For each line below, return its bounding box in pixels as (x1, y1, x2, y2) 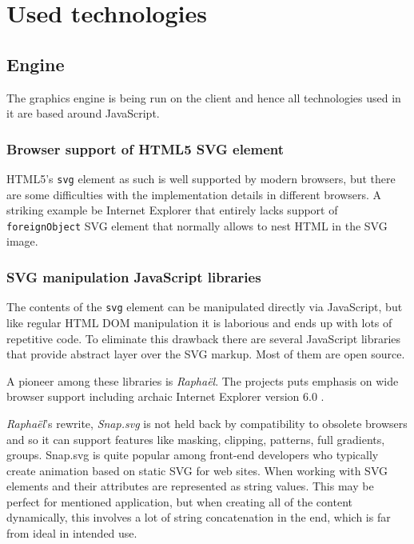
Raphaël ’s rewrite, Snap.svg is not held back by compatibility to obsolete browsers (6, 414, 408, 431)
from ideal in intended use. (6, 525, 137, 542)
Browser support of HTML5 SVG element (6, 138, 285, 158)
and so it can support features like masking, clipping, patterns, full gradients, (6, 430, 385, 447)
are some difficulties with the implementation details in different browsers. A (6, 186, 382, 202)
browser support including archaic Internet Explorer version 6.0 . (6, 388, 324, 405)
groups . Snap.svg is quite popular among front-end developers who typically (6, 446, 379, 463)
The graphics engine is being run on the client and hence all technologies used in (6, 89, 401, 106)
